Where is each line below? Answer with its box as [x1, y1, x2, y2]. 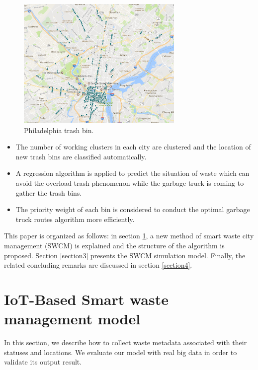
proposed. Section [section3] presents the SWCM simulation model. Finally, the [4, 250, 246, 260]
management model [4, 308, 141, 329]
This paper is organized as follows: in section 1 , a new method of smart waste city [4, 230, 254, 241]
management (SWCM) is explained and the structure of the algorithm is [4, 240, 225, 250]
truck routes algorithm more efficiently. [15, 214, 135, 224]
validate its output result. [4, 357, 82, 367]
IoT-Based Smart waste [4, 289, 169, 309]
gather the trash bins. [15, 187, 82, 198]
